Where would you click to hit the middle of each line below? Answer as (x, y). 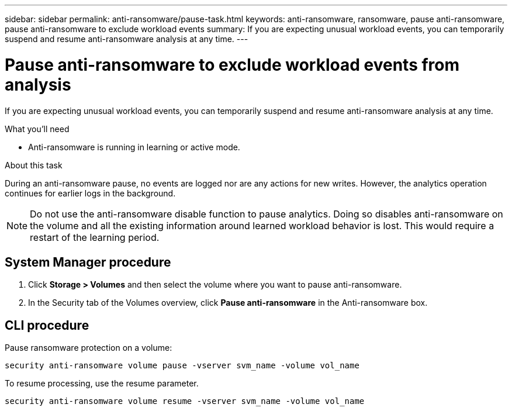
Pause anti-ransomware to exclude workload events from (232, 65)
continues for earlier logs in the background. (90, 193)
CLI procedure (47, 325)
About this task (34, 165)
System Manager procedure (88, 262)
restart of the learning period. (95, 237)
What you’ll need (37, 129)
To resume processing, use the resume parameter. (102, 384)
